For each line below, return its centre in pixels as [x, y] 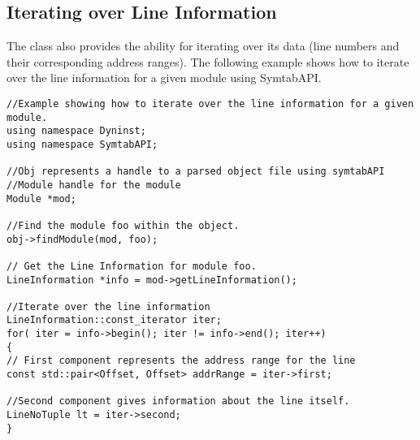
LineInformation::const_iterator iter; [114, 320]
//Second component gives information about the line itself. [178, 401]
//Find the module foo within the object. [123, 225]
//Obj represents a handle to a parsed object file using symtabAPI [196, 172]
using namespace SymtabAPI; [82, 144]
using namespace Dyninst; [76, 131]
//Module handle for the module [94, 185]
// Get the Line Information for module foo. [132, 266]
